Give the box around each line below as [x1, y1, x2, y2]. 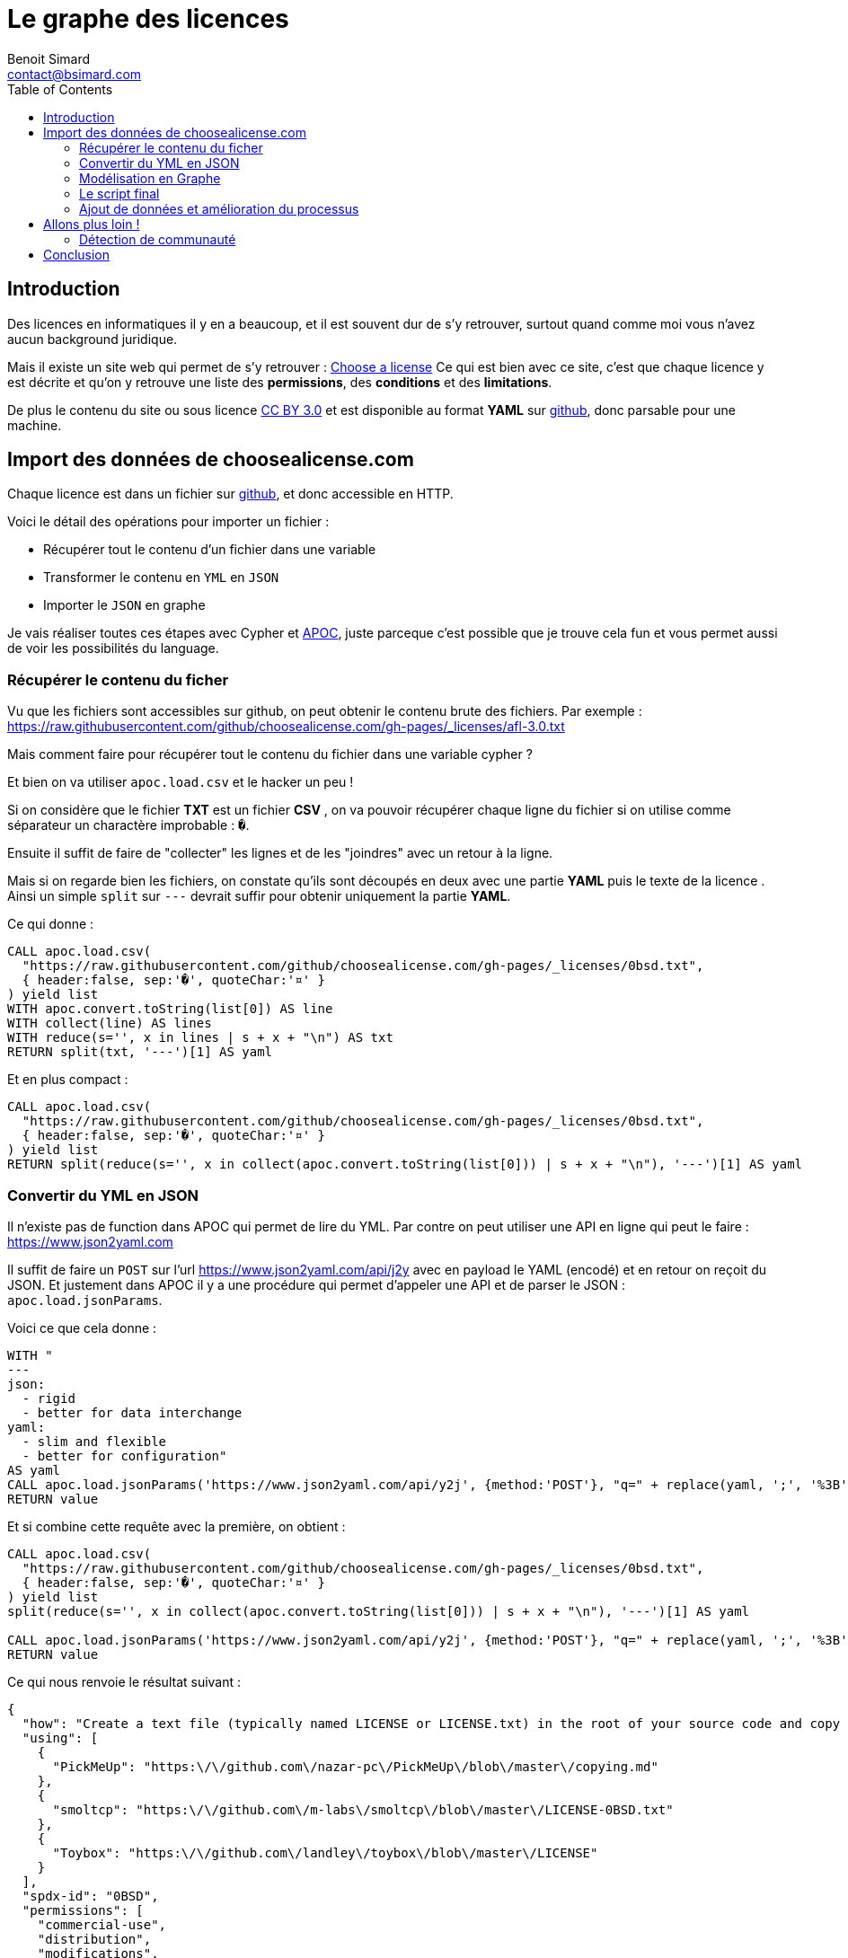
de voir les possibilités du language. [7, 640, 219, 657]
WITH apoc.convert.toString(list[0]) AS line [7, 1001, 333, 1017]
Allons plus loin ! [43, 216, 140, 232]
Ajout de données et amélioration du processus [79, 200, 359, 216]
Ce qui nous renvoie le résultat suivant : [7, 1673, 242, 1689]
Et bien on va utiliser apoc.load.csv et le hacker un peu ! [7, 774, 354, 790]
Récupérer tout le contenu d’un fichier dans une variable [43, 542, 376, 558]
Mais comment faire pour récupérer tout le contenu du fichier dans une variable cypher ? [7, 746, 533, 763]
